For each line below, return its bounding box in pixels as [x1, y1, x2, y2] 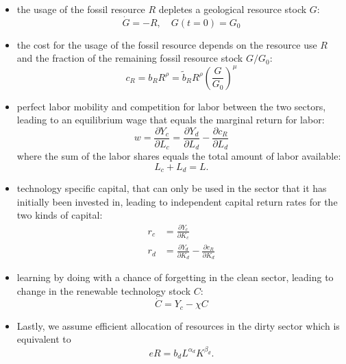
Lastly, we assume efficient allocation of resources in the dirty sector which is [16, 318, 340, 332]
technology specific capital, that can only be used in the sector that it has [16, 181, 327, 195]
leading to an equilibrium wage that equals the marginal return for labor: [16, 112, 325, 127]
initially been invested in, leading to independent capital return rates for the [16, 194, 338, 208]
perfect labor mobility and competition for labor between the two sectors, [16, 99, 326, 113]
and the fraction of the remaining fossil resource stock [16, 51, 243, 65]
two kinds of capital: [16, 208, 103, 222]
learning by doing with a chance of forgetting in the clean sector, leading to [16, 269, 334, 284]
